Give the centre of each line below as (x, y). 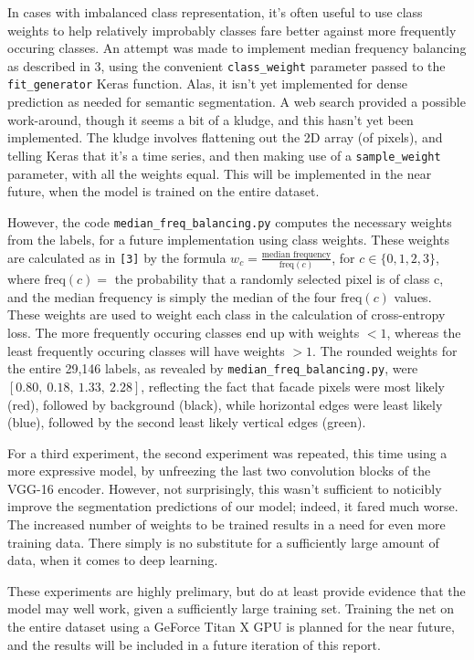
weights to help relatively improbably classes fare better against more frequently (232, 30)
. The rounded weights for (385, 350)
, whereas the (424, 333)
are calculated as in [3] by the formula (117, 257)
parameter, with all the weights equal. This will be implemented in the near (220, 173)
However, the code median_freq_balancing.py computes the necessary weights (230, 221)
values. (413, 296)
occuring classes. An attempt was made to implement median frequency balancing (237, 48)
